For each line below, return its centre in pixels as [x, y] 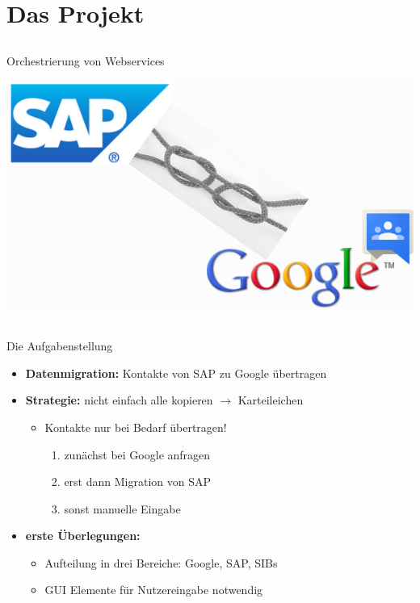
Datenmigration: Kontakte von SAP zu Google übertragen [176, 373]
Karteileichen [271, 400]
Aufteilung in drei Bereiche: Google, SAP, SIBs [161, 562]
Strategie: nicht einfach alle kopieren [119, 400]
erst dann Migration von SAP [137, 482]
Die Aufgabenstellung [60, 346]
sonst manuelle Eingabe [122, 508]
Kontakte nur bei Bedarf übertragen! [136, 427]
